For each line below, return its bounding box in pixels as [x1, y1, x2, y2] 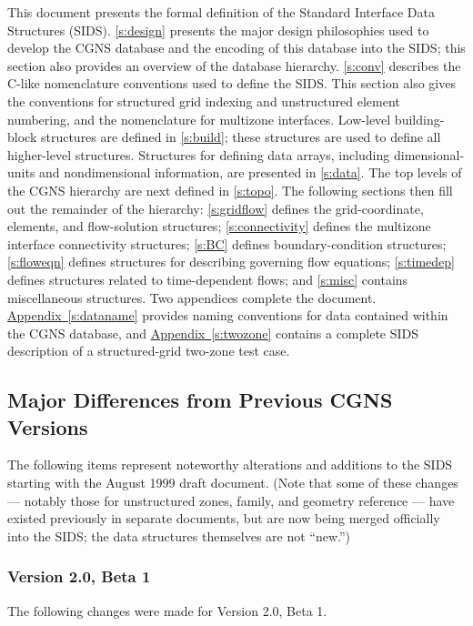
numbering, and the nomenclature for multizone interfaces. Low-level [7, 109, 391, 128]
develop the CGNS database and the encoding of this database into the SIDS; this [7, 38, 466, 57]
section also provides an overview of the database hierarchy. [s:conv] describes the [7, 56, 461, 75]
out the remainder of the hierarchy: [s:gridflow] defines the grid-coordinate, [7, 198, 424, 217]
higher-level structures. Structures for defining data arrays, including [7, 145, 390, 164]
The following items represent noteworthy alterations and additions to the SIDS [7, 455, 453, 474]
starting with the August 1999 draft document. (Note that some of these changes [7, 473, 458, 492]
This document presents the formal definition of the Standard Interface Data [7, 3, 435, 21]
